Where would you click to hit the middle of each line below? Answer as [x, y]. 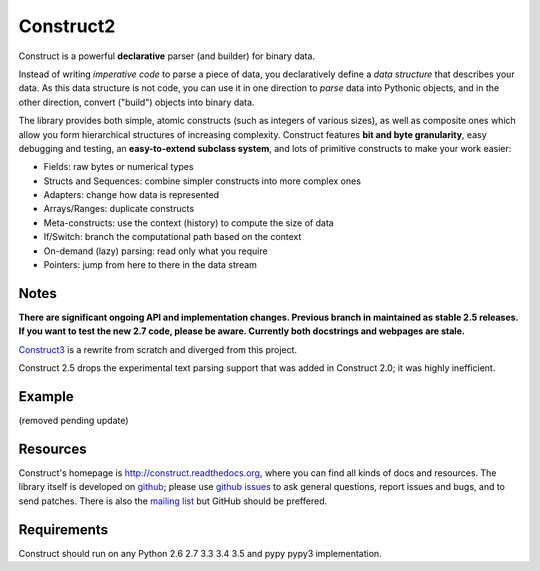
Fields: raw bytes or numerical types [118, 167]
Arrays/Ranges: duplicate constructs [119, 209]
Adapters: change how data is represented [131, 195]
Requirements [63, 529]
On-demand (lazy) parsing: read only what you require [156, 251]
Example [46, 396]
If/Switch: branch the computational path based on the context [172, 237]
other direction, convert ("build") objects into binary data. [136, 102]
